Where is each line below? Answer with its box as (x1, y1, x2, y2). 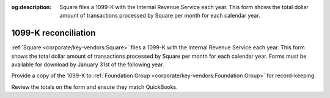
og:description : (11, 4, 52, 10)
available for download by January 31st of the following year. (11, 61, 164, 68)
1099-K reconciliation (11, 28, 96, 38)
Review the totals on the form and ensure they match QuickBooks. (11, 83, 178, 91)
